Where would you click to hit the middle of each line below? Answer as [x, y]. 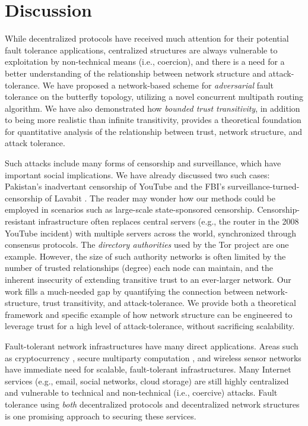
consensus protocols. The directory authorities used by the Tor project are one [147, 244]
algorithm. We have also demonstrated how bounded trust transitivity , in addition [153, 108]
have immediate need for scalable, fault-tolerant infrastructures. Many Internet [148, 369]
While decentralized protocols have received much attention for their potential [147, 38]
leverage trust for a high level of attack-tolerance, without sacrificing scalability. [150, 326]
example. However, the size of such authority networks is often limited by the [145, 256]
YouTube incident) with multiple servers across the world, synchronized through [151, 233]
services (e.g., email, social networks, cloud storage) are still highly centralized [147, 381]
